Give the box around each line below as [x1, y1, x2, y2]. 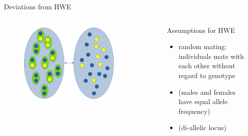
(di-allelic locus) [178, 122, 227, 133]
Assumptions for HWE [167, 25, 235, 35]
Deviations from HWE [4, 1, 72, 11]
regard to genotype [178, 70, 235, 80]
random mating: [178, 41, 227, 52]
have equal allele [178, 96, 228, 107]
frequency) [178, 106, 210, 116]
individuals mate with [178, 51, 244, 61]
